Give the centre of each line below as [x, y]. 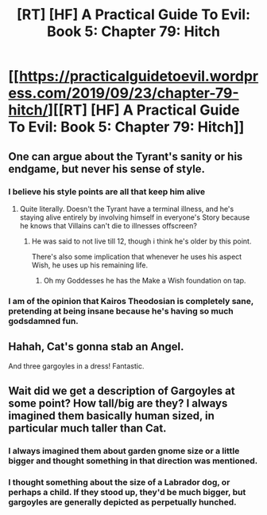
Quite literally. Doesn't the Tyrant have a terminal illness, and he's [127, 209]
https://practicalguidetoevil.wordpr [139, 76]
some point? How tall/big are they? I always [118, 403]
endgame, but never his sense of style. [106, 169]
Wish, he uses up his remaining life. [90, 265]
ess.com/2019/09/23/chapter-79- [124, 94]
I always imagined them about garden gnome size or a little [124, 451]
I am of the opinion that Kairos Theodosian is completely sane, [131, 301]
